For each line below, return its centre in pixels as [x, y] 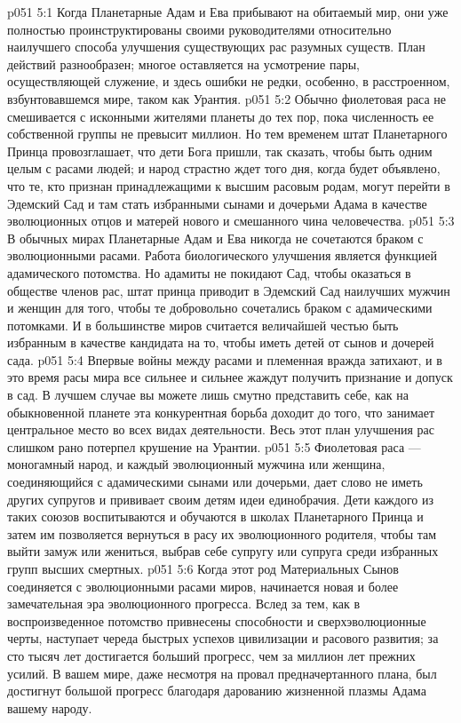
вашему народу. [50, 707]
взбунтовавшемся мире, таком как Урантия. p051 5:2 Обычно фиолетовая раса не [227, 98]
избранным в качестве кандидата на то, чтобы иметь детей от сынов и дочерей [221, 342]
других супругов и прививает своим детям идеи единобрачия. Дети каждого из [220, 499]
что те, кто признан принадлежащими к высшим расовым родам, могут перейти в [229, 185]
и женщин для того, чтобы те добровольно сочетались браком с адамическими [220, 308]
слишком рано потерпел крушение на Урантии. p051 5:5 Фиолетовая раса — [214, 446]
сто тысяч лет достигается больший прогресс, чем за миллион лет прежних [211, 655]
